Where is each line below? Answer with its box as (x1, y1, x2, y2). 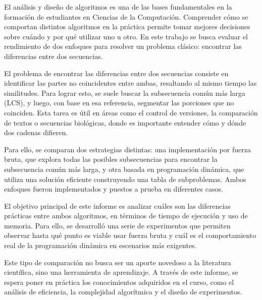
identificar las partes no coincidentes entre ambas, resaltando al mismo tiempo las (4, 78, 257, 88)
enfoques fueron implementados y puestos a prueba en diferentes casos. (4, 184, 223, 194)
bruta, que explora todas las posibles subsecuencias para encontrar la (4, 154, 218, 164)
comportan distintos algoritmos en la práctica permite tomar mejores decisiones (4, 21, 250, 32)
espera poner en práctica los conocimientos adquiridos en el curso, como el (4, 276, 234, 287)
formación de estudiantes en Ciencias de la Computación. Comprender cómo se (4, 11, 248, 22)
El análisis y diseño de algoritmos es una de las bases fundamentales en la (4, 2, 232, 12)
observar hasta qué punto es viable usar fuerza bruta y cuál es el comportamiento (4, 230, 256, 241)
